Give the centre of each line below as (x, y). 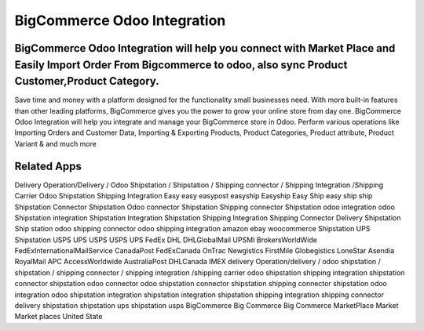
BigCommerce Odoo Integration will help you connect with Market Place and (205, 48)
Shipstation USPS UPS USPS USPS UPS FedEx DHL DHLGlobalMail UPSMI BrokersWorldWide (166, 240)
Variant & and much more (56, 143)
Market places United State (58, 317)
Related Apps (48, 166)
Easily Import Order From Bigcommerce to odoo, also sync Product (181, 65)
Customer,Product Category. (87, 81)
